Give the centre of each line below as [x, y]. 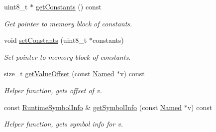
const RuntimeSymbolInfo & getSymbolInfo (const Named [93, 107]
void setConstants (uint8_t [46, 40]
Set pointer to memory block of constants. [67, 57]
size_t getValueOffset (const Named [59, 73]
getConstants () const [68, 6]
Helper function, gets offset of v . [53, 90]
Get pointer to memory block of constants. [68, 23]
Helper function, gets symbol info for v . [64, 124]
